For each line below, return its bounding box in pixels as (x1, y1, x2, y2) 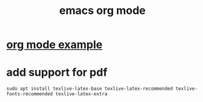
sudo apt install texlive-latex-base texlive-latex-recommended (6, 86, 173, 92)
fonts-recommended (6, 91, 53, 97)
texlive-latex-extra (55, 91, 108, 97)
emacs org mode (59, 4, 146, 18)
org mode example (6, 38, 102, 52)
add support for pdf (6, 66, 108, 80)
